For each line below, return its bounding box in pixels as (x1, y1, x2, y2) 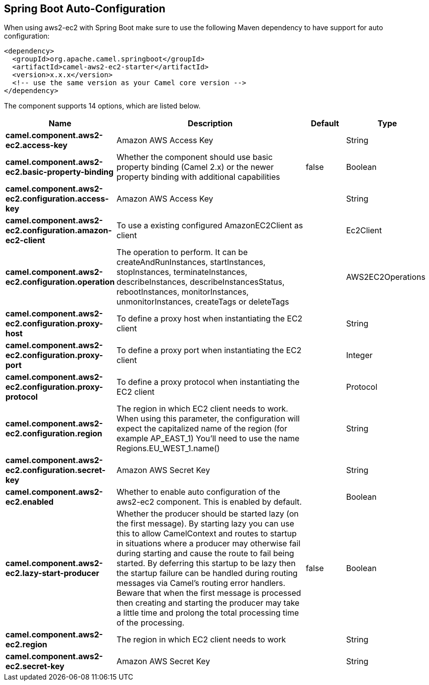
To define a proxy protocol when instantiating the (116, 377, 300, 387)
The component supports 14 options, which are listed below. (4, 102, 201, 110)
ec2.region (5, 639, 48, 650)
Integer (346, 350, 373, 361)
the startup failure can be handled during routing (116, 568, 298, 579)
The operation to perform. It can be (116, 247, 248, 258)
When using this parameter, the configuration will (116, 414, 300, 424)
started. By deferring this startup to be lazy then (116, 558, 296, 569)
